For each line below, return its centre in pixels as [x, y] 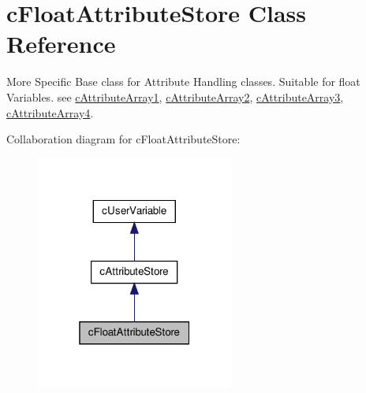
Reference [61, 44]
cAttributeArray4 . [50, 112]
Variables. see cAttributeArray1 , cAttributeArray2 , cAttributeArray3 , [175, 96]
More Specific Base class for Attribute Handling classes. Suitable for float [183, 82]
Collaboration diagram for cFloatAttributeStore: [123, 139]
